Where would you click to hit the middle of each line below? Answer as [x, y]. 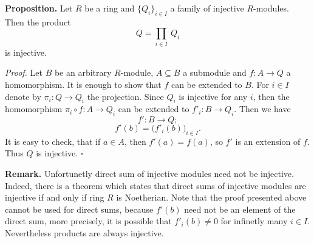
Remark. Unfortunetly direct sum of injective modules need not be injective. [149, 174]
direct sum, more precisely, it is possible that [88, 221]
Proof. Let [24, 72]
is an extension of [268, 141]
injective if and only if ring [55, 197]
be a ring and [110, 8]
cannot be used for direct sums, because [79, 209]
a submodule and [215, 72]
